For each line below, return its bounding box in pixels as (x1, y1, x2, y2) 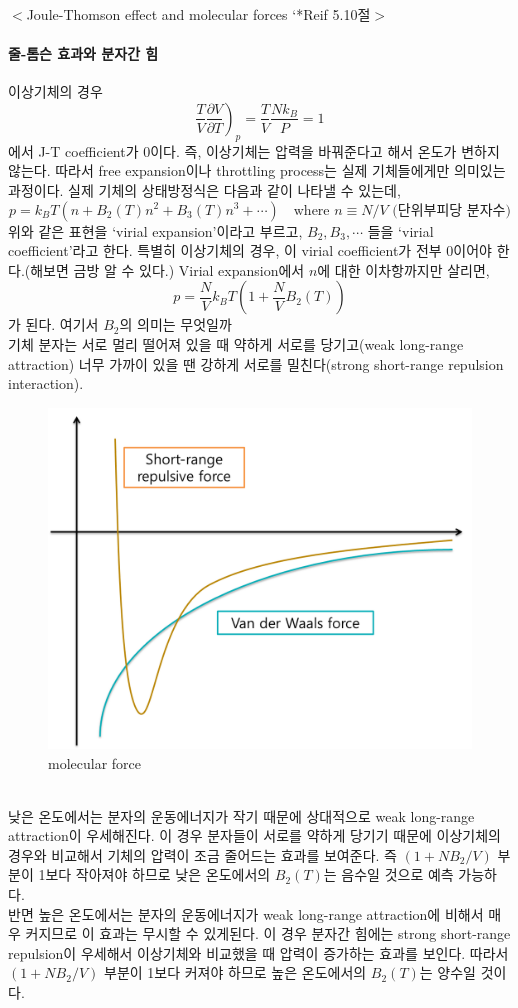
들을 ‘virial (367, 220, 434, 241)
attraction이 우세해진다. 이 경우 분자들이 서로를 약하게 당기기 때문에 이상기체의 (8, 825, 501, 846)
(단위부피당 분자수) (392, 203, 511, 218)
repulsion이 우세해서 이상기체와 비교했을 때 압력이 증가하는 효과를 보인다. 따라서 (8, 942, 509, 963)
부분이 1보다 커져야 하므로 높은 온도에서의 (104, 962, 367, 983)
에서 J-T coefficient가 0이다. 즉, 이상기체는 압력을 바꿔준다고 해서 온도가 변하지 (8, 140, 500, 161)
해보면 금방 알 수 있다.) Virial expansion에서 (30, 259, 305, 280)
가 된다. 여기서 (8, 314, 99, 335)
